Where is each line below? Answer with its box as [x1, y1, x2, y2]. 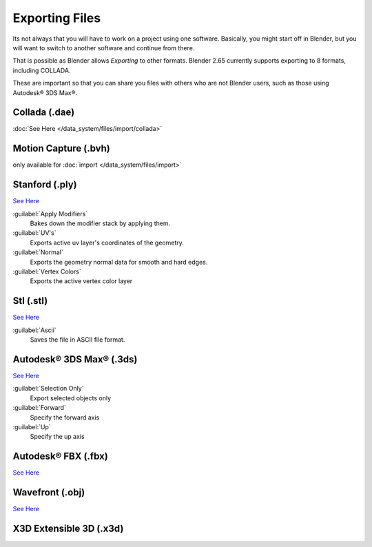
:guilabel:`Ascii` [12, 326, 56, 334]
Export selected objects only [30, 393, 112, 402]
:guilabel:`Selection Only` [12, 384, 84, 393]
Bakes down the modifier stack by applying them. [30, 219, 171, 227]
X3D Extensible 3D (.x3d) [12, 522, 124, 534]
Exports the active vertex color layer [30, 277, 133, 285]
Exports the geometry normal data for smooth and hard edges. [30, 258, 208, 266]
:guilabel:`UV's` [12, 229, 56, 237]
